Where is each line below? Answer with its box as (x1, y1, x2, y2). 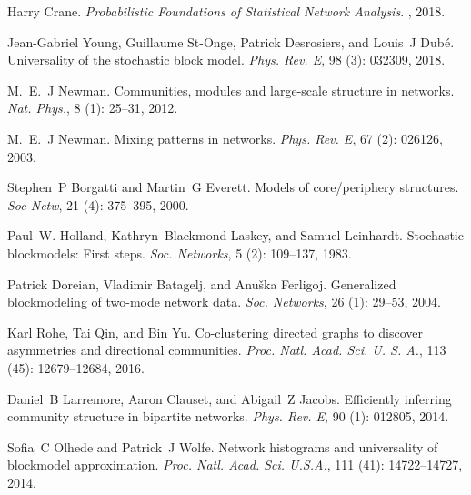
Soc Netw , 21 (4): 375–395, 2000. (7, 195, 189, 214)
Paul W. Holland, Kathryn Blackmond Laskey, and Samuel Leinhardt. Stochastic (7, 226, 464, 245)
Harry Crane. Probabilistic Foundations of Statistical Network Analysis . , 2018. (7, 2, 446, 20)
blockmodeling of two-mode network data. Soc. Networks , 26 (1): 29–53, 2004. (7, 292, 441, 311)
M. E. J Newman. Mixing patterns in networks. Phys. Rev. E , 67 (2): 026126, (7, 128, 443, 147)
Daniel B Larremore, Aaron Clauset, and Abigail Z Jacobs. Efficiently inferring (7, 389, 452, 408)
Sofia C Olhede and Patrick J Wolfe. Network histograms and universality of (7, 437, 438, 456)
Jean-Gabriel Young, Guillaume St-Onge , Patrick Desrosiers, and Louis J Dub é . (7, 32, 455, 51)
